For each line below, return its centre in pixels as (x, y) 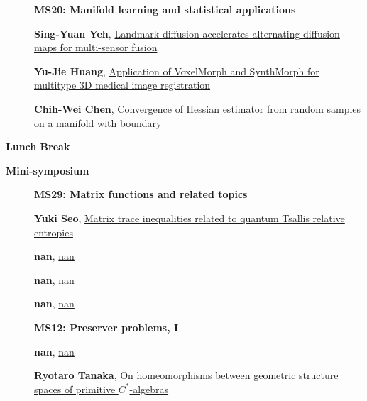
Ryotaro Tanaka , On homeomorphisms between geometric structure (186, 375)
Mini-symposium (48, 170)
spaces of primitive (75, 389)
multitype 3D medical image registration (122, 85)
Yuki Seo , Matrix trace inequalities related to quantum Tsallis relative (190, 218)
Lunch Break (38, 147)
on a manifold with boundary (98, 122)
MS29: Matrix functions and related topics (141, 194)
